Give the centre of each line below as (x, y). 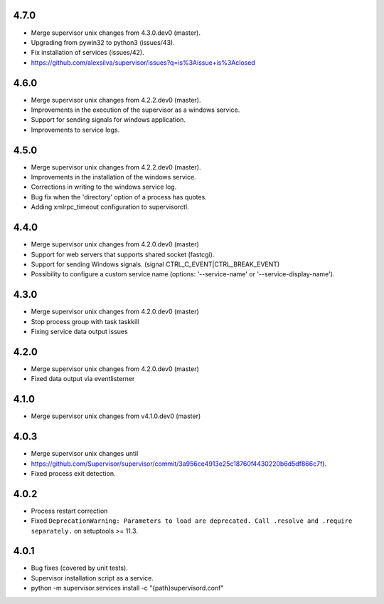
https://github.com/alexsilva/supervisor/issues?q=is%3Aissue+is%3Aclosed (143, 62)
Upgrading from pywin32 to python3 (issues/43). (103, 42)
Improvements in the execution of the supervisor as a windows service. (135, 110)
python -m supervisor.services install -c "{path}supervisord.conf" (127, 588)
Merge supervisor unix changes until (85, 454)
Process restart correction (69, 511)
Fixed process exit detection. (73, 473)
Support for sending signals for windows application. (108, 120)
